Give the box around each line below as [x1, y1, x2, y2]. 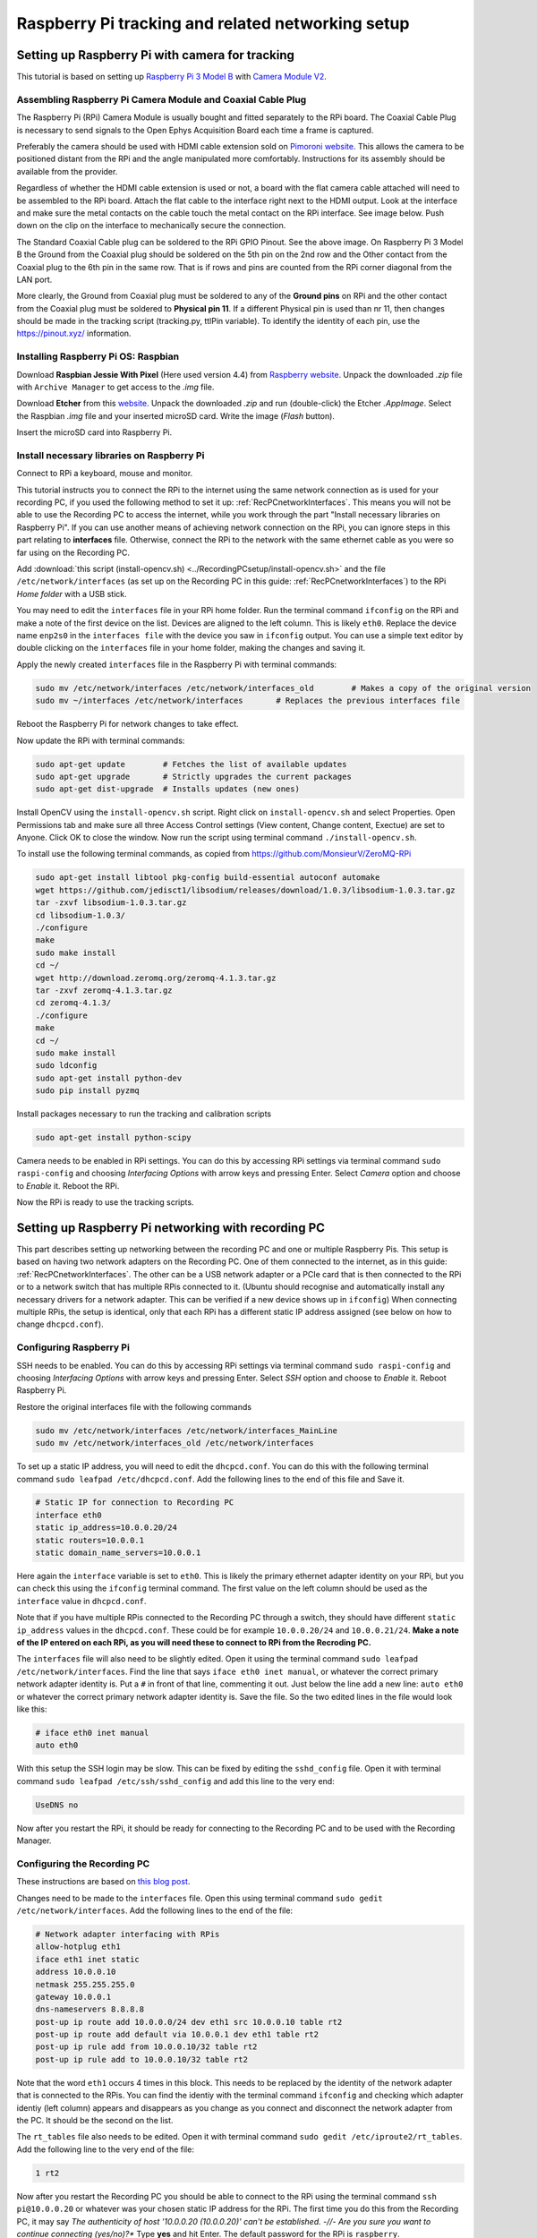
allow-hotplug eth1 [35, 1942, 121, 1952]
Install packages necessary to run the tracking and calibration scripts [16, 1108, 272, 1119]
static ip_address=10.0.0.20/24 [35, 1523, 178, 1533]
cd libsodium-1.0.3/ [35, 910, 125, 920]
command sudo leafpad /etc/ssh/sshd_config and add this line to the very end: [16, 1775, 335, 1786]
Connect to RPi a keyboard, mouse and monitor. [16, 468, 193, 479]
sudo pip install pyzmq [35, 1086, 141, 1096]
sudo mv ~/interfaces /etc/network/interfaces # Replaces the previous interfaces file [35, 696, 461, 706]
